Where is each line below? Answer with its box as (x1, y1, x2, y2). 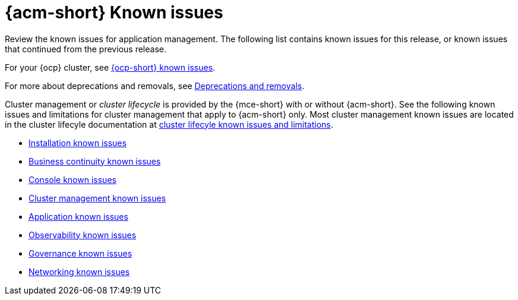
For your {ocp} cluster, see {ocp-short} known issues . (5, 62, 216, 72)
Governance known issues (29, 248, 132, 258)
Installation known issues (29, 137, 127, 148)
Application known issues (29, 211, 128, 222)
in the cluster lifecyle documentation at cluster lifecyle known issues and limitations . (5, 119, 333, 130)
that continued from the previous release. (5, 43, 166, 54)
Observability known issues (29, 229, 137, 240)
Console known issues (29, 174, 116, 185)
